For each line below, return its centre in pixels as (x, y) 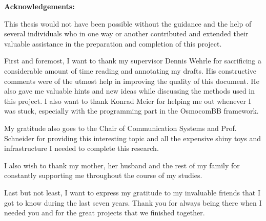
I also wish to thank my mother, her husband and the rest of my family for (122, 165)
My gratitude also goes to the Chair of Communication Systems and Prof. (120, 128)
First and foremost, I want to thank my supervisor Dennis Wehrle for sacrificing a (133, 61)
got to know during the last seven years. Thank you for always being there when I (133, 202)
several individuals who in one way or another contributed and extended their (126, 34)
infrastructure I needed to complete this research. (81, 148)
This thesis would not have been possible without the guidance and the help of (128, 23)
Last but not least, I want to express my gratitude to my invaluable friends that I (132, 192)
